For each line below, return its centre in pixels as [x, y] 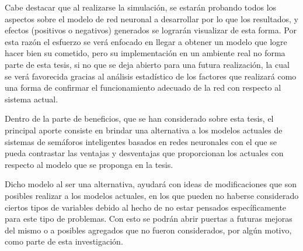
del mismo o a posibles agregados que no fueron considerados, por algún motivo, [148, 230]
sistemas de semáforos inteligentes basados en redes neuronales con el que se [141, 141]
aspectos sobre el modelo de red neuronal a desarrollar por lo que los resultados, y [151, 18]
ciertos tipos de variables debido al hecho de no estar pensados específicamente [146, 207]
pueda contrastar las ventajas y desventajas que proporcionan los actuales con [144, 153]
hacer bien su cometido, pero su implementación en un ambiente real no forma [145, 53]
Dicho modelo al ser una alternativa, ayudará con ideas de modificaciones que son [151, 184]
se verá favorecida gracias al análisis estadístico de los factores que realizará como [151, 76]
